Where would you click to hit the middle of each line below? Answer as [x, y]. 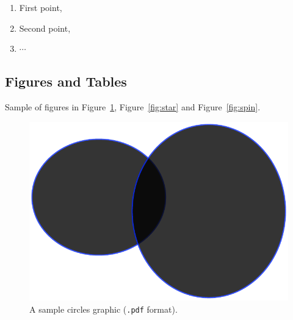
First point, [41, 7]
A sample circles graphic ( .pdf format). [103, 309]
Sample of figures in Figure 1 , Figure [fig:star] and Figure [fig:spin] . [133, 106]
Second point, [45, 28]
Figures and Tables [66, 81]
